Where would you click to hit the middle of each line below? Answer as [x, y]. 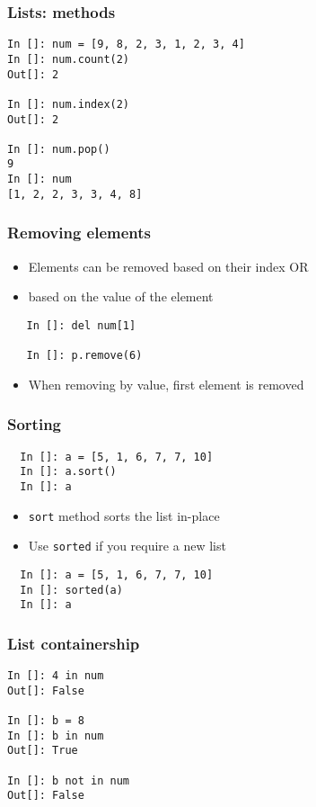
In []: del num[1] [81, 325]
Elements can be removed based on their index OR [168, 266]
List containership [74, 643]
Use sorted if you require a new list [127, 546]
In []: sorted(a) [71, 590]
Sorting [35, 424]
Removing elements [79, 233]
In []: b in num [56, 735]
